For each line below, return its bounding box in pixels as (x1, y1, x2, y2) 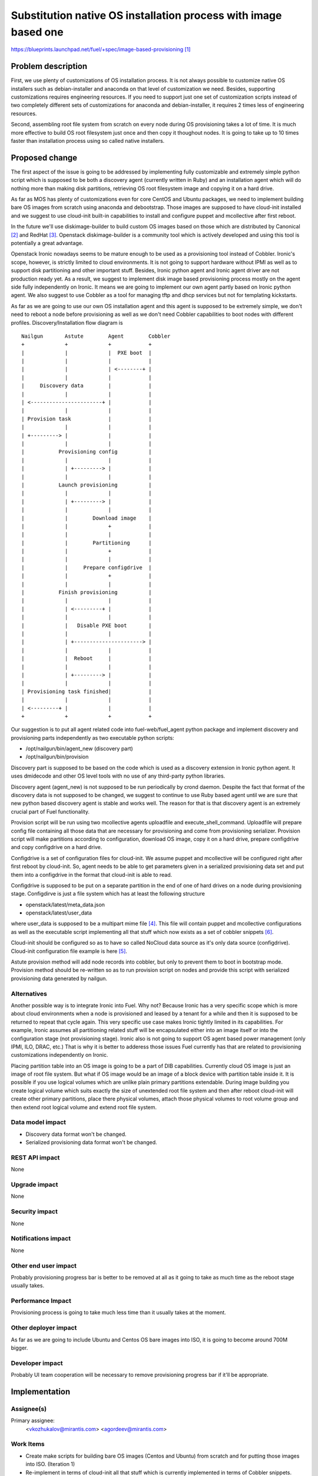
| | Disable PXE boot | (21, 622, 153, 629)
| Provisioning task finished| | (21, 688, 153, 695)
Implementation (11, 1386, 71, 1396)
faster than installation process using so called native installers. (11, 137, 165, 144)
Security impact (11, 1207, 58, 1216)
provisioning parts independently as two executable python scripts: (11, 734, 174, 741)
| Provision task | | (21, 415, 153, 422)
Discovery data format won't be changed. (25, 1131, 127, 1138)
